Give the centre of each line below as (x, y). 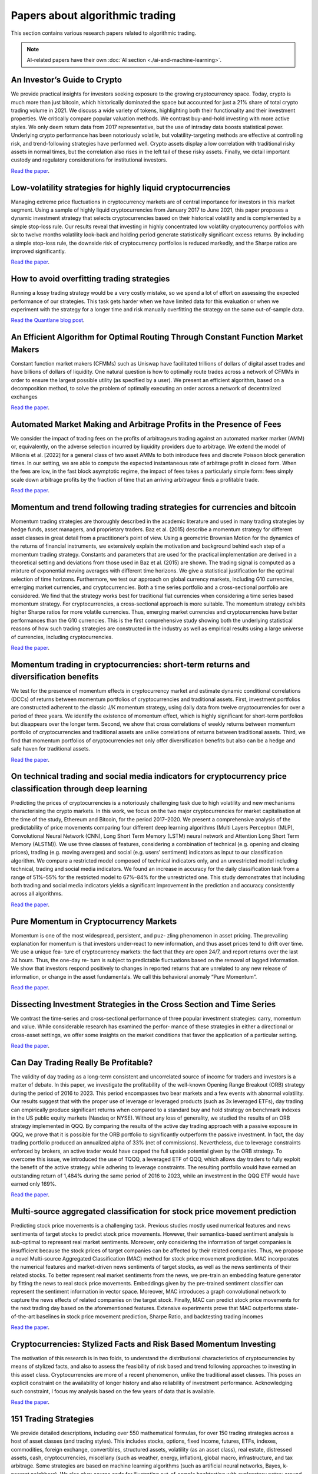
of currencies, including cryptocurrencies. (62, 637)
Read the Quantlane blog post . (48, 320)
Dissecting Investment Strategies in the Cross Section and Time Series (143, 1004)
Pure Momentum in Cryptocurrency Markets (94, 921)
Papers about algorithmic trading (93, 15)
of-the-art (23, 1316)
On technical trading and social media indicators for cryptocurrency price (149, 776)
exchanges (24, 397)
